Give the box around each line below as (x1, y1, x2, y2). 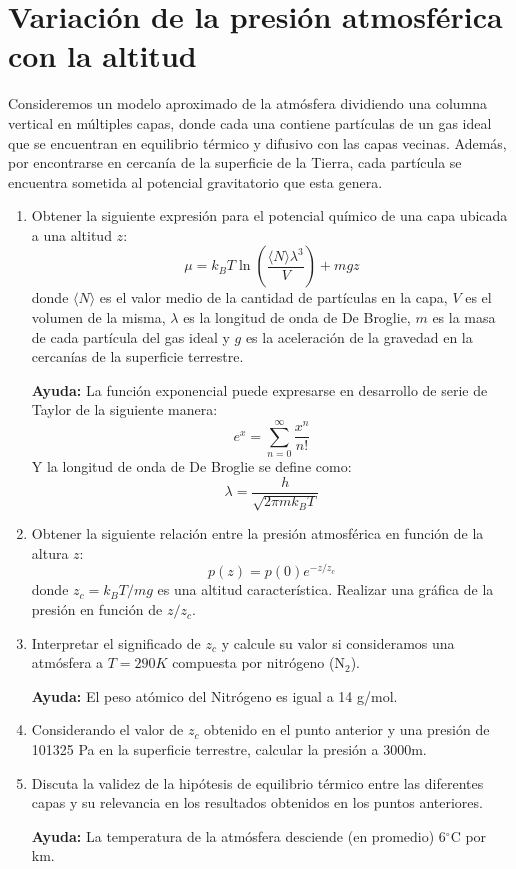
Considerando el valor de (31, 719, 184, 740)
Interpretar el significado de (31, 632, 201, 653)
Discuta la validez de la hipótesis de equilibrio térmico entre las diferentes (31, 772, 484, 793)
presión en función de (31, 599, 163, 620)
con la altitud (8, 35, 197, 76)
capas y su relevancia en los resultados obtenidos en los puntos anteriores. (31, 792, 483, 813)
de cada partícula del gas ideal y (31, 326, 230, 347)
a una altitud (31, 224, 112, 245)
